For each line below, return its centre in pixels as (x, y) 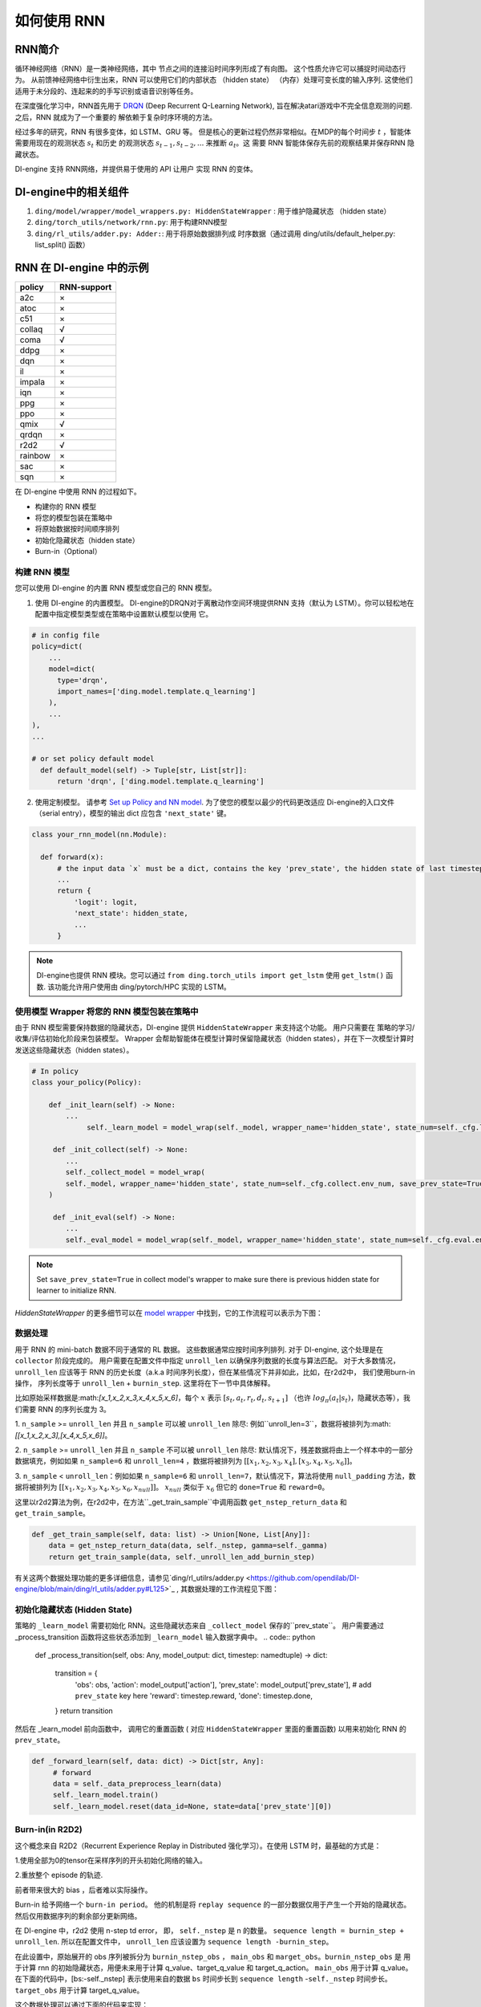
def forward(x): (72, 857)
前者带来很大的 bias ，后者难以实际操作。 (83, 1890)
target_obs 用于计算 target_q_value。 (79, 1990)
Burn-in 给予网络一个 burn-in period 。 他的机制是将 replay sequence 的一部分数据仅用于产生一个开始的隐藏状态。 (213, 1905)
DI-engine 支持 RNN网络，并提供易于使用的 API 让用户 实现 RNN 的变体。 (136, 169)
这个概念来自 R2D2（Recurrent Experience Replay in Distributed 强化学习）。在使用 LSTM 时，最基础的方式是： (198, 1846)
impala (32, 382)
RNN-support (85, 287)
